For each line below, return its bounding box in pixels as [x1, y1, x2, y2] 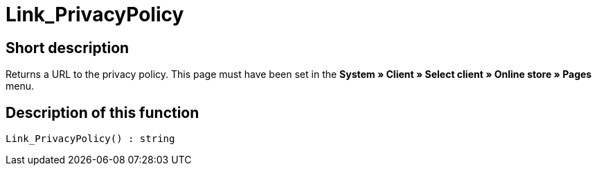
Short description [6, 39, 130, 57]
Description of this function [6, 103, 199, 121]
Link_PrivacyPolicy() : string [6, 133, 175, 145]
